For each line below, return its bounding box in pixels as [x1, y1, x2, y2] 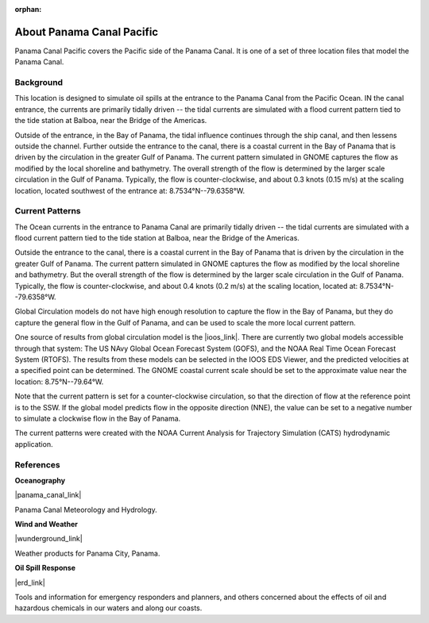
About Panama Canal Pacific [14, 25, 159, 39]
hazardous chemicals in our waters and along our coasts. [14, 603, 203, 613]
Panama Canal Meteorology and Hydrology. [14, 505, 158, 514]
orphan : [14, 5, 42, 13]
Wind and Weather [14, 520, 79, 529]
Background [14, 77, 64, 88]
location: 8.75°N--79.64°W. [14, 377, 104, 386]
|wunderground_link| [14, 534, 83, 544]
